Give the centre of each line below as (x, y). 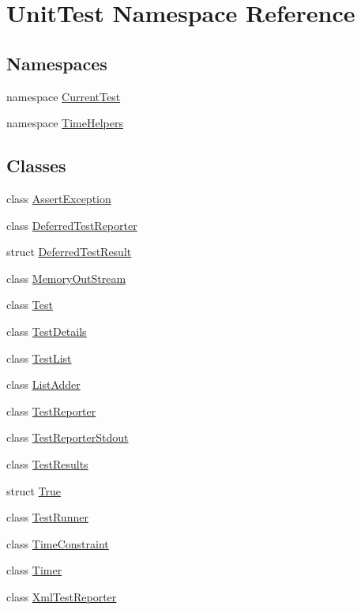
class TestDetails (47, 331)
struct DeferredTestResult (69, 252)
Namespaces (57, 63)
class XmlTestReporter (62, 596)
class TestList (39, 358)
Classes (36, 166)
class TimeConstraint (58, 543)
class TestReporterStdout (68, 437)
